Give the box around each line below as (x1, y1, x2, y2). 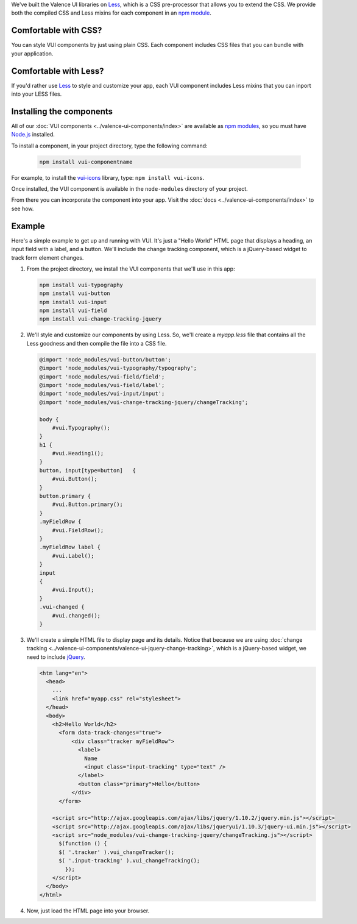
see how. (11, 205, 34, 212)
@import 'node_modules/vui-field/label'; (39, 382, 165, 388)
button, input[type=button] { (39, 467, 136, 474)
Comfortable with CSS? (11, 25, 102, 36)
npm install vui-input (39, 299, 107, 305)
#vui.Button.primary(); (52, 501, 123, 508)
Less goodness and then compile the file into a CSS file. (26, 339, 167, 347)
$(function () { (58, 840, 107, 847)
